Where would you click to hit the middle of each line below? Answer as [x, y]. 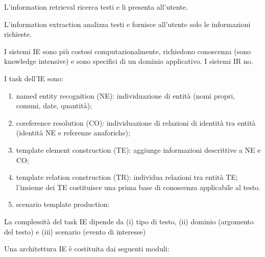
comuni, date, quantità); [54, 106]
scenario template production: [63, 204]
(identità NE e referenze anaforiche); [73, 133]
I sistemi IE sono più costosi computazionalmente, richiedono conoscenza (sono [127, 51]
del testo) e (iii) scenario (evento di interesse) [75, 231]
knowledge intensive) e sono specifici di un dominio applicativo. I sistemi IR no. [129, 61]
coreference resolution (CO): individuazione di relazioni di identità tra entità [136, 122]
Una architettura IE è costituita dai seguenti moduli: [87, 249]
